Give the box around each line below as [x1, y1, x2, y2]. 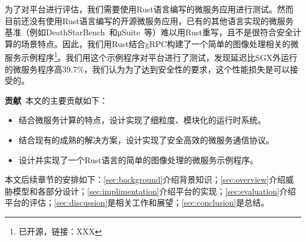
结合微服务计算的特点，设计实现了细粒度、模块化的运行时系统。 [18, 114, 266, 126]
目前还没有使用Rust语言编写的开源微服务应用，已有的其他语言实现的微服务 [5, 14, 294, 27]
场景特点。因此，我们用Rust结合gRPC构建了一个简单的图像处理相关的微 [21, 37, 299, 49]
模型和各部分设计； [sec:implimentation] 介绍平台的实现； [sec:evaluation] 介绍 [12, 184, 296, 197]
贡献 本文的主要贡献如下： [5, 94, 108, 106]
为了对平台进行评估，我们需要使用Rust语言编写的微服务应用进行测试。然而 [5, 3, 294, 15]
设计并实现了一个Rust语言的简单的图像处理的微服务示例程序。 [18, 153, 258, 166]
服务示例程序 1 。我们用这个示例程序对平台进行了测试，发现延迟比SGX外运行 [5, 49, 298, 64]
